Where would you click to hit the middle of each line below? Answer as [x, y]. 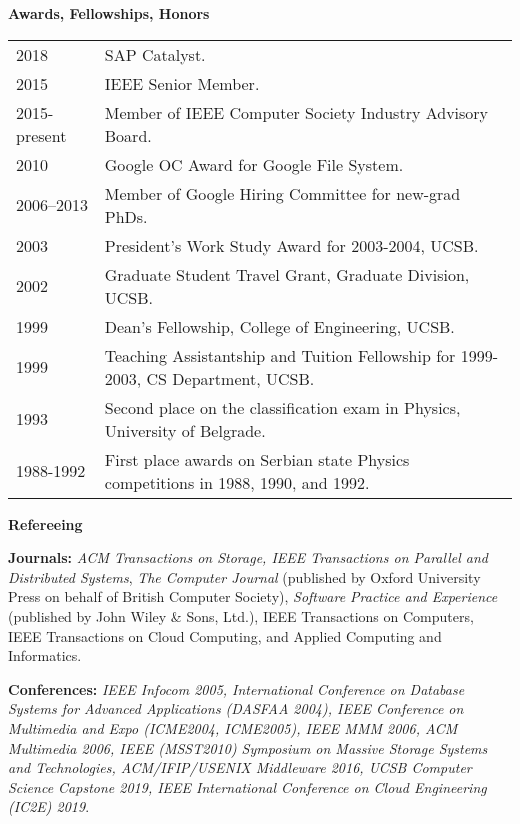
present [41, 135]
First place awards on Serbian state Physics [257, 459]
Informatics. [45, 655]
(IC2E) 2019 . [49, 806]
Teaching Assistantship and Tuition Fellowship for [280, 355]
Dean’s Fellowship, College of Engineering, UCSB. [279, 326]
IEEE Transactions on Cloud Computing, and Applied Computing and [225, 635]
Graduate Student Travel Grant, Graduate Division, [287, 274]
